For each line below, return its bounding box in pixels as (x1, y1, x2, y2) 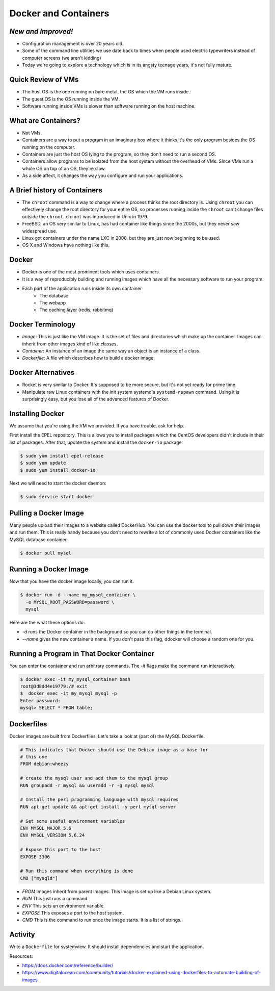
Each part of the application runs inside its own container (22, 286, 142, 292)
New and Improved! (9, 27, 73, 36)
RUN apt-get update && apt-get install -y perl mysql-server (20, 804, 176, 809)
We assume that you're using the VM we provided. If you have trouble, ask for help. (9, 422, 184, 428)
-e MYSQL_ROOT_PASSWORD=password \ (25, 599, 115, 605)
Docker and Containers (9, 8, 109, 19)
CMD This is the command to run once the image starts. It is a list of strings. (22, 917, 182, 923)
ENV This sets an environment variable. (22, 903, 105, 909)
